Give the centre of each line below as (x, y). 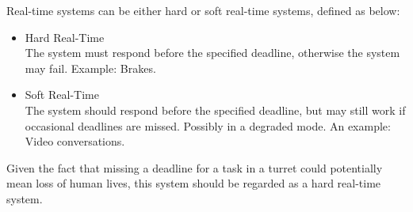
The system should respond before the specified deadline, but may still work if (215, 110)
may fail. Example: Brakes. (90, 68)
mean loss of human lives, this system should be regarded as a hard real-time (194, 183)
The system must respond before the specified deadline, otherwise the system (212, 53)
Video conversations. (75, 141)
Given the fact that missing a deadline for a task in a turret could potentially (195, 167)
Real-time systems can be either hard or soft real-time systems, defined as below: (203, 10)
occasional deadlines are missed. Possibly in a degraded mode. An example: (208, 125)
